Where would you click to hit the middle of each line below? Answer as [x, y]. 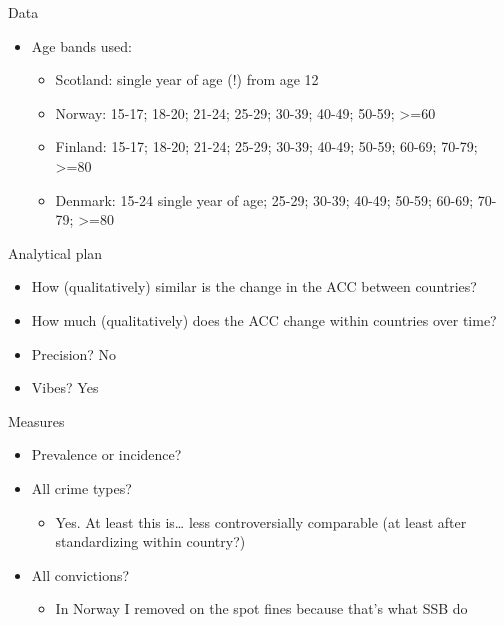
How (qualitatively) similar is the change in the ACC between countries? [254, 286]
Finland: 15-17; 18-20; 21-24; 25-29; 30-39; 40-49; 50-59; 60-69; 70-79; [266, 146]
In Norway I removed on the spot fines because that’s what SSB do [261, 608]
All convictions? [80, 574]
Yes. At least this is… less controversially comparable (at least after [261, 521]
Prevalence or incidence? [106, 454]
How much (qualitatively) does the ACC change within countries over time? [264, 319]
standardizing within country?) [150, 541]
